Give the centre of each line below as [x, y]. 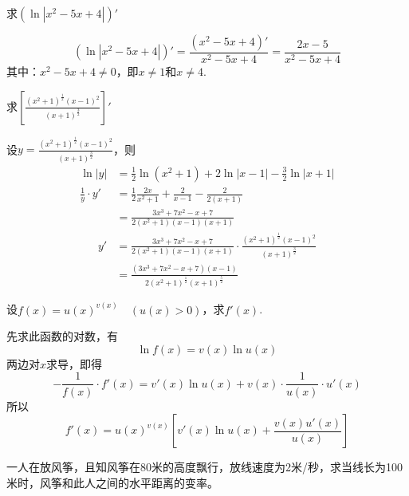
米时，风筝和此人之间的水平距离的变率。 [112, 482]
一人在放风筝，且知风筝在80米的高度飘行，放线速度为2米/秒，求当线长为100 [204, 467]
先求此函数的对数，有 [62, 336]
